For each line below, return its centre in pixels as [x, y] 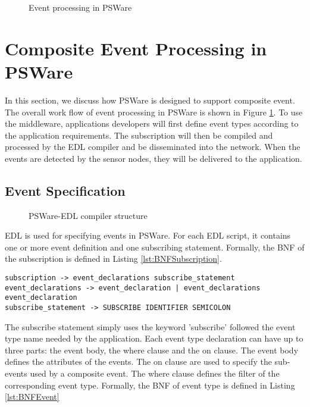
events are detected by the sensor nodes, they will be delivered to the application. [154, 158]
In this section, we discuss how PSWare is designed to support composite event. [150, 100]
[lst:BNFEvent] [32, 397]
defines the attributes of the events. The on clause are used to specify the [138, 361]
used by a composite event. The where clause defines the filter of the [155, 373]
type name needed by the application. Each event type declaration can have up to [154, 338]
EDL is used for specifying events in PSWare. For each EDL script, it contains [148, 235]
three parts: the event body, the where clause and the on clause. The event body [152, 350]
